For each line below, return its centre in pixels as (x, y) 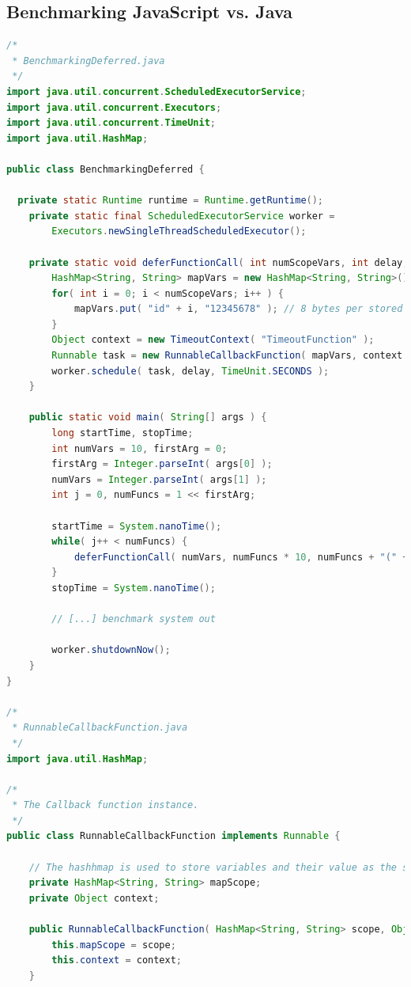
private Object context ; (94, 898)
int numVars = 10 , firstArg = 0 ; (140, 448)
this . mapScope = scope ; (114, 945)
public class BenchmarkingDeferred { (106, 169)
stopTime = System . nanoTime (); (134, 588)
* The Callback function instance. (106, 805)
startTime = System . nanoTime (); (137, 526)
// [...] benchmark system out (134, 619)
